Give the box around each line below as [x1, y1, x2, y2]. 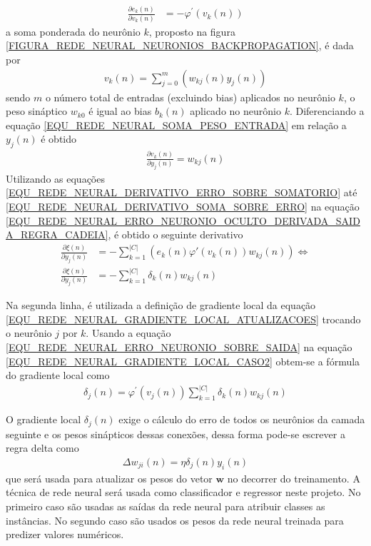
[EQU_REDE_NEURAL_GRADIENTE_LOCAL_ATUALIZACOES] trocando [6, 311, 361, 326]
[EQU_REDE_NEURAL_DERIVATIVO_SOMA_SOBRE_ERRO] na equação [6, 199, 360, 214]
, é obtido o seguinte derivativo [108, 227, 243, 242]
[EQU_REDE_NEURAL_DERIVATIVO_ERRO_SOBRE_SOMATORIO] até [6, 185, 357, 200]
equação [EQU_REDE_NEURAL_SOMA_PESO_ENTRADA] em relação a [6, 117, 347, 132]
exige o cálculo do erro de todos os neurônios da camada [118, 412, 365, 427]
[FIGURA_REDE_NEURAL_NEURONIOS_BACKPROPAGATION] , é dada [6, 38, 354, 53]
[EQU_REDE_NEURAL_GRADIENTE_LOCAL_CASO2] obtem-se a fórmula [6, 353, 360, 368]
